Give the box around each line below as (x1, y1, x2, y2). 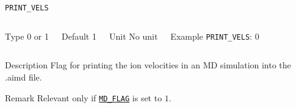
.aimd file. (5, 70, 42, 83)
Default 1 (61, 29, 96, 42)
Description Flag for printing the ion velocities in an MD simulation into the (5, 59, 291, 71)
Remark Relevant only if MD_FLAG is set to (5, 91, 162, 104)
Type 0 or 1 (5, 29, 49, 42)
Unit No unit (109, 29, 158, 42)
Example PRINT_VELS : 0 (170, 29, 259, 42)
